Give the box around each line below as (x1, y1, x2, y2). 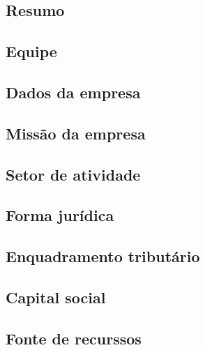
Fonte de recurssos (6, 327, 142, 349)
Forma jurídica (6, 204, 114, 226)
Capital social (6, 286, 106, 307)
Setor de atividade (6, 163, 141, 185)
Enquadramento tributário (6, 245, 200, 267)
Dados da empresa (6, 81, 141, 102)
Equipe (6, 40, 57, 62)
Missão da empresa (6, 122, 146, 144)
